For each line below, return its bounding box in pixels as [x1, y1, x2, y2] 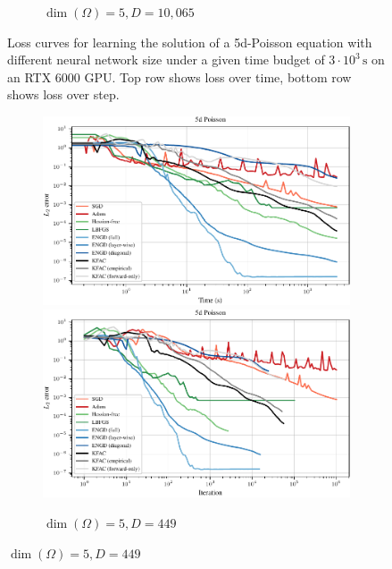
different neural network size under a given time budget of [7, 50, 325, 69]
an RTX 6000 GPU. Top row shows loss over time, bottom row [7, 67, 352, 86]
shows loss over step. [7, 85, 120, 104]
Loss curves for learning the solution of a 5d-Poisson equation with [7, 32, 372, 51]
